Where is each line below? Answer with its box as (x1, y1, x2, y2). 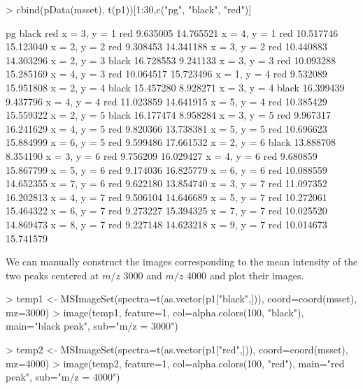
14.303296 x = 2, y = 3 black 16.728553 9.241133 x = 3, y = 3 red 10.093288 (6, 52, 336, 67)
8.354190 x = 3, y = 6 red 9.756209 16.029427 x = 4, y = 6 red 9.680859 (6, 148, 318, 163)
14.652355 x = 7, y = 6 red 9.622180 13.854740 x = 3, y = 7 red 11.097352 (6, 176, 327, 191)
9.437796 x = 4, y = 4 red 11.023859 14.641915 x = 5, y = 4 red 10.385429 (6, 94, 327, 108)
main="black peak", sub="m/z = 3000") (6, 318, 178, 333)
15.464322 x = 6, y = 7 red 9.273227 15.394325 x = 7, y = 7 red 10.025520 (6, 203, 327, 218)
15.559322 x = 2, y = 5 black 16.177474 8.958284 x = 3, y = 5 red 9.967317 (6, 108, 332, 122)
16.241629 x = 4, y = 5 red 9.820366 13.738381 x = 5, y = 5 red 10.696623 (6, 121, 327, 135)
